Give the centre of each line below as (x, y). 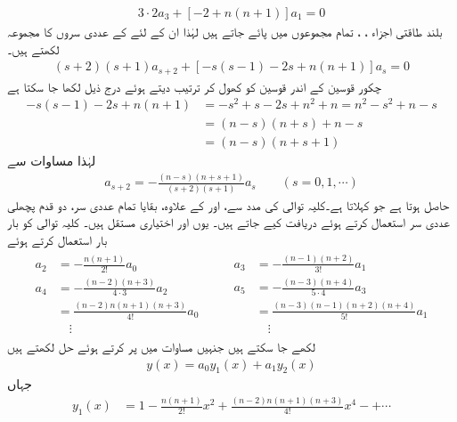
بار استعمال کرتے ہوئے (57, 239)
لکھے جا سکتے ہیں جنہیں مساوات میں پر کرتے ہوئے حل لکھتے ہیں (162, 347)
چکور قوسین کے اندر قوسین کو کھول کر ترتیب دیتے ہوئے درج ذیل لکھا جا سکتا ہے (194, 86)
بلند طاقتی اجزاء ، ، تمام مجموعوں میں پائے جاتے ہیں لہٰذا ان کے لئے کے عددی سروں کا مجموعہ (225, 32)
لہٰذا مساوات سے (52, 161)
